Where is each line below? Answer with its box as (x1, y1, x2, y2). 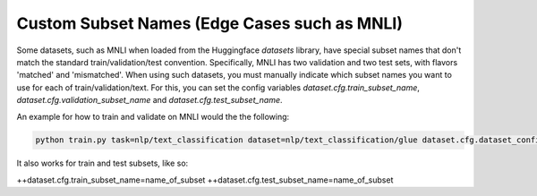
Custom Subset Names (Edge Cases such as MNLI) (16, 13, 403, 33)
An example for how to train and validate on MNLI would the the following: (16, 111, 290, 122)
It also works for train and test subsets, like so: (16, 158, 189, 169)
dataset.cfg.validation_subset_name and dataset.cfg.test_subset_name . (16, 95, 283, 106)
